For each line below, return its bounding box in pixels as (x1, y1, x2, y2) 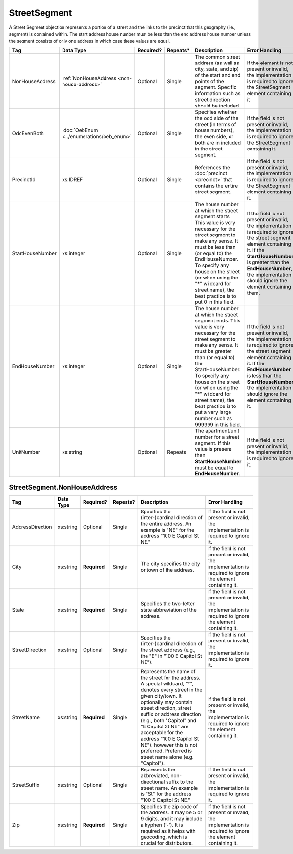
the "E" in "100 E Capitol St (140, 653, 202, 660)
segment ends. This (195, 317, 241, 324)
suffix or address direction (140, 711, 201, 718)
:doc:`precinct (195, 170, 227, 177)
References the (195, 164, 230, 171)
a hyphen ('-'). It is (140, 821, 183, 828)
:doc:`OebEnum (62, 127, 98, 134)
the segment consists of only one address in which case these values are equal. (9, 38, 170, 44)
